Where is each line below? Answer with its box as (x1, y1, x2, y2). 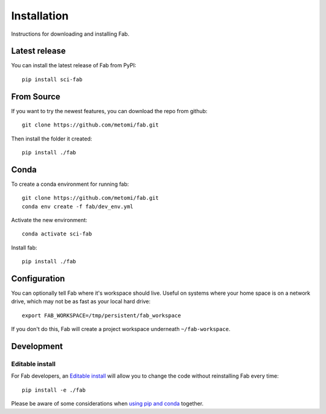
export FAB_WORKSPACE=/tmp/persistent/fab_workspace (22, 312, 181, 319)
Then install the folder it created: (11, 135, 92, 142)
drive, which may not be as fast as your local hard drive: (11, 298, 151, 305)
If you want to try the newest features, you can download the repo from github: (11, 107, 208, 114)
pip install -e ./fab (22, 386, 86, 393)
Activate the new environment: (11, 217, 88, 223)
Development (11, 341, 63, 352)
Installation (11, 9, 69, 22)
